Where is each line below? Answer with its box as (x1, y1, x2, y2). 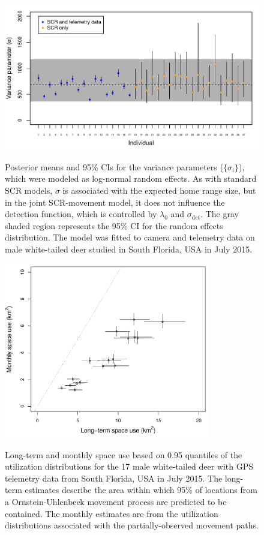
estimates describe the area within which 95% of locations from (25, 483, 257, 496)
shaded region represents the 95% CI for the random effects (5, 219, 223, 232)
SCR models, (5, 184, 53, 196)
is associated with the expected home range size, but (62, 184, 256, 196)
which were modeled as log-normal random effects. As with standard (5, 172, 257, 185)
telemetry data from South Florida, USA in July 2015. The (5, 471, 223, 484)
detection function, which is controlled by (5, 208, 157, 220)
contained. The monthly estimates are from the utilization (5, 507, 218, 519)
